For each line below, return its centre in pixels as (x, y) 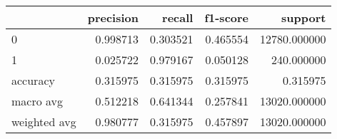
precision (113, 17)
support (304, 17)
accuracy (33, 80)
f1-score (227, 17)
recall (178, 17)
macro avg (37, 101)
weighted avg (44, 122)
